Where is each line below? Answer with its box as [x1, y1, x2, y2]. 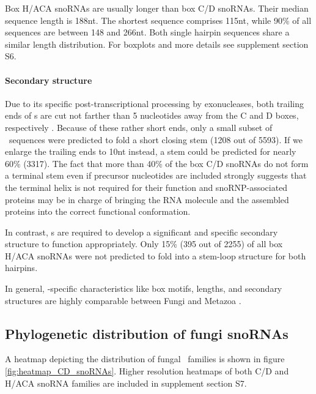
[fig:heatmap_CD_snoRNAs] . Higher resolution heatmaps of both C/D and [5, 365, 289, 377]
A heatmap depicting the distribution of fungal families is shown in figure [5, 352, 285, 365]
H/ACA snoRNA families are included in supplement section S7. [5, 376, 247, 389]
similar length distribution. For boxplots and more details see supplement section [5, 37, 309, 50]
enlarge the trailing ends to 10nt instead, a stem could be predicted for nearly [5, 145, 296, 158]
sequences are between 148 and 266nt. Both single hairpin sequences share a [5, 26, 290, 39]
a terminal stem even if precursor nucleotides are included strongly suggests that [5, 169, 307, 182]
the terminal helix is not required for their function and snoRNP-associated [5, 180, 288, 193]
